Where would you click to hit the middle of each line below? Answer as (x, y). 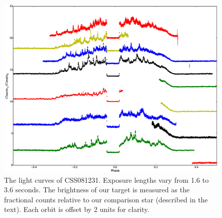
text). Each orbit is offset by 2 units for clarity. (77, 209)
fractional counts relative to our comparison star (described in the (106, 199)
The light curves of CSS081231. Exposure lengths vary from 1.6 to (106, 179)
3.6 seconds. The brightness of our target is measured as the (97, 190)
